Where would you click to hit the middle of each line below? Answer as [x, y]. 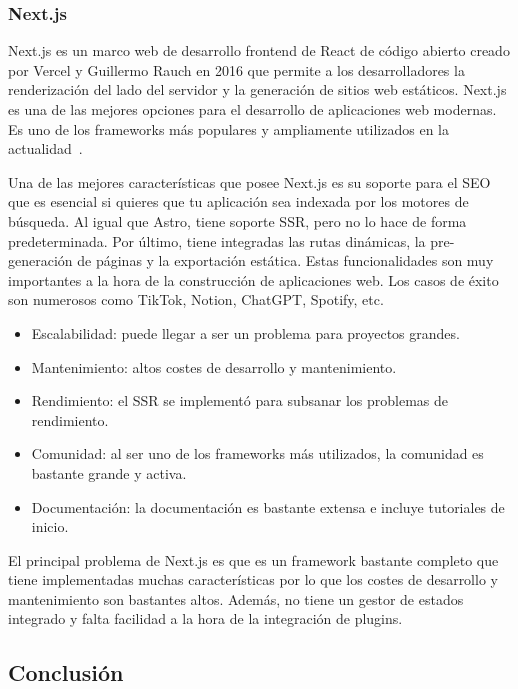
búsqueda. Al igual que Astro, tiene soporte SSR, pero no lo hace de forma [237, 220]
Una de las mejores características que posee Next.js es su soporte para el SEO [249, 181]
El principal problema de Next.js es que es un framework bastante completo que [253, 559]
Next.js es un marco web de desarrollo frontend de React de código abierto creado [259, 50]
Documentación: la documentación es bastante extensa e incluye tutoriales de [268, 506]
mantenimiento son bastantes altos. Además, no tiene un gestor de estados [236, 598]
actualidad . [45, 148]
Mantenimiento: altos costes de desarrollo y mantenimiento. [214, 366]
